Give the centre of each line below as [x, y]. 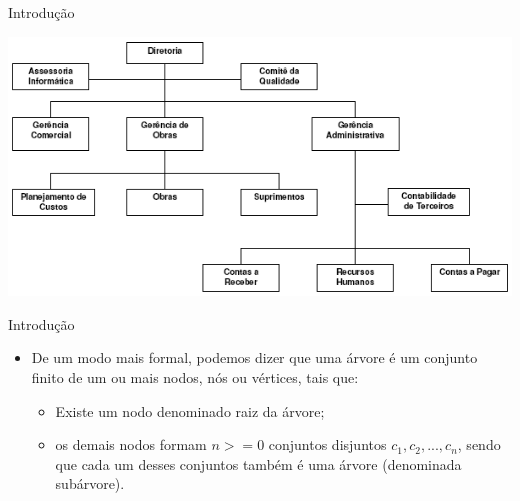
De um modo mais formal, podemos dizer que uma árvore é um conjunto [254, 357]
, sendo [479, 444]
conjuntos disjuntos [327, 444]
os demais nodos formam [131, 444]
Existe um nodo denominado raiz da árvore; [190, 410]
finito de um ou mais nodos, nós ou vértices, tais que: [195, 376]
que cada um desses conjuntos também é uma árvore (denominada [258, 463]
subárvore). [90, 483]
